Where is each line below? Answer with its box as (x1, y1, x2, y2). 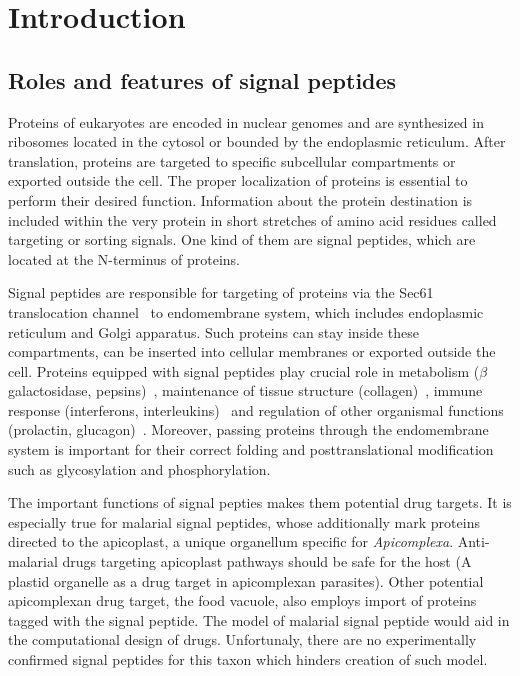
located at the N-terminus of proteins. (8, 248, 241, 269)
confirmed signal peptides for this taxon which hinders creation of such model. (8, 649, 488, 670)
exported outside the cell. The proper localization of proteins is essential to (8, 170, 468, 191)
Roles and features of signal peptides (8, 64, 397, 95)
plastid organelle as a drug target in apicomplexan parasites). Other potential (8, 570, 484, 591)
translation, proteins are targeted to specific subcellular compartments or (8, 150, 456, 171)
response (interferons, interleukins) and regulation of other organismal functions (8, 399, 504, 420)
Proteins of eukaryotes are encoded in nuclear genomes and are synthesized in (8, 111, 484, 132)
